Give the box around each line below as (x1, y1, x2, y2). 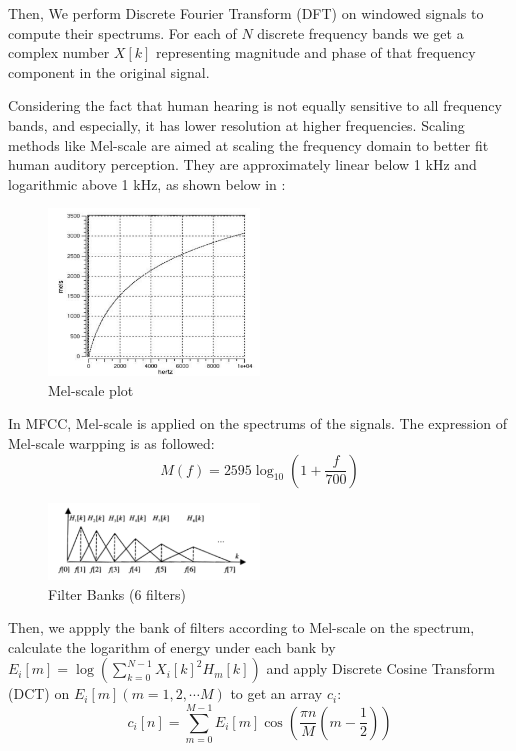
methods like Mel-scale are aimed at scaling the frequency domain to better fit (8, 134, 489, 155)
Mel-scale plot (48, 379, 134, 400)
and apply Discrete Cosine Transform (266, 658, 495, 679)
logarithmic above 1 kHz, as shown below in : (8, 173, 286, 194)
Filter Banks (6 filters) (48, 583, 186, 604)
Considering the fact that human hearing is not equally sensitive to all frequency (8, 95, 502, 116)
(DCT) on (8, 683, 70, 704)
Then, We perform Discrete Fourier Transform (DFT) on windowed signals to (8, 3, 484, 23)
